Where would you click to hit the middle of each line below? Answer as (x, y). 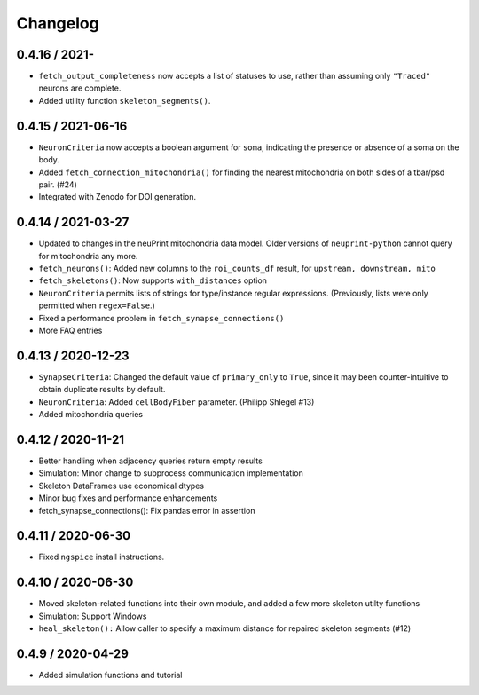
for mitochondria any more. (88, 256)
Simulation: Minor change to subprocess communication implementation (171, 473)
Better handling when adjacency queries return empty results (151, 461)
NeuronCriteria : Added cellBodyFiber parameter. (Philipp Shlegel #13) (177, 402)
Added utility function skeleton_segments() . (125, 100)
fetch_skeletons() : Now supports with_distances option (153, 280)
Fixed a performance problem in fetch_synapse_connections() (161, 318)
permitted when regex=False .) (97, 305)
